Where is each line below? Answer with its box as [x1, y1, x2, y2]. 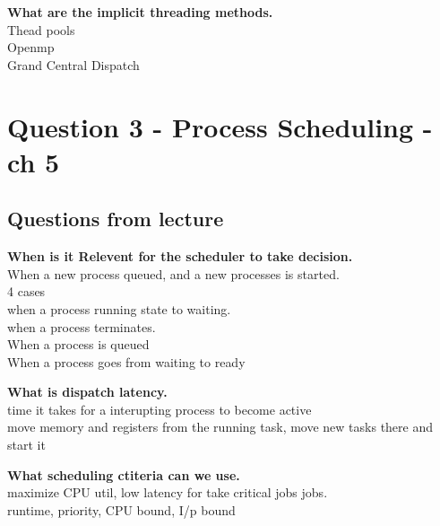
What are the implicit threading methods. [7, 3, 273, 21]
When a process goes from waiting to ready [7, 352, 246, 371]
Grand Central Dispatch [7, 55, 140, 74]
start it [7, 435, 46, 454]
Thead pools [7, 20, 75, 39]
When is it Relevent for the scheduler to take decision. [7, 247, 353, 266]
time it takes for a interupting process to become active [7, 399, 312, 418]
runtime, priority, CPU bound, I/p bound [7, 500, 236, 519]
